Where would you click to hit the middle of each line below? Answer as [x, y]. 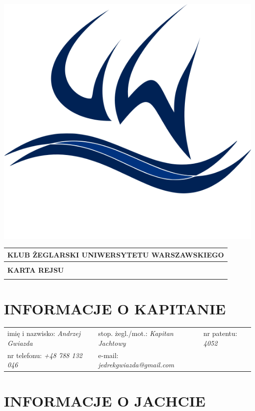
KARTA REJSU [36, 270]
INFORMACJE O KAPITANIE [115, 308]
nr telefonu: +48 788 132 [45, 355]
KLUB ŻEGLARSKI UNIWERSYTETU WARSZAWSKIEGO [116, 254]
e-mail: [108, 355]
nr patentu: [220, 333]
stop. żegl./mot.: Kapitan [136, 333]
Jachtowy [112, 343]
